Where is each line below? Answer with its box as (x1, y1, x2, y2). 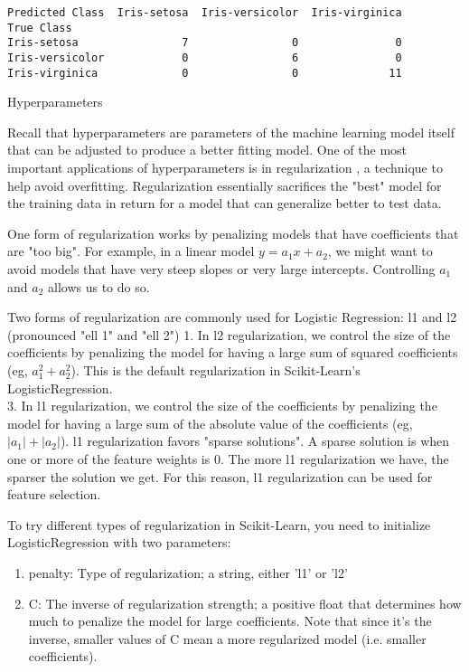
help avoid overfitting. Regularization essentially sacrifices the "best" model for (7, 175, 442, 194)
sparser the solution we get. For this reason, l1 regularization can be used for (7, 467, 433, 486)
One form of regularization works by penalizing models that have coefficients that (7, 223, 459, 242)
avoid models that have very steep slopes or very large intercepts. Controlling (7, 260, 436, 279)
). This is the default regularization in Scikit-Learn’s (70, 361, 361, 379)
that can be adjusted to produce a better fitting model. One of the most (7, 140, 408, 159)
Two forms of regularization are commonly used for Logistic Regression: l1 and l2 (7, 308, 457, 327)
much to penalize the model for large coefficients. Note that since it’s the (28, 611, 432, 630)
